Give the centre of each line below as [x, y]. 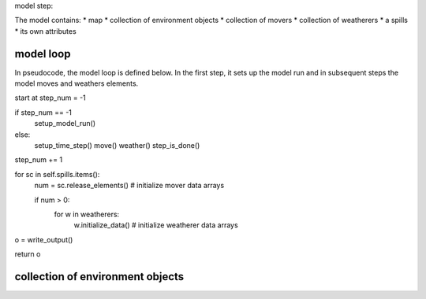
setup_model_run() [65, 124]
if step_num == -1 [43, 112]
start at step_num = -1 [50, 98]
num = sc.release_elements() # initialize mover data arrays [129, 186]
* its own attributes [45, 31]
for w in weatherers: [87, 214]
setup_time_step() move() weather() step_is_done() [117, 146]
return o [28, 254]
